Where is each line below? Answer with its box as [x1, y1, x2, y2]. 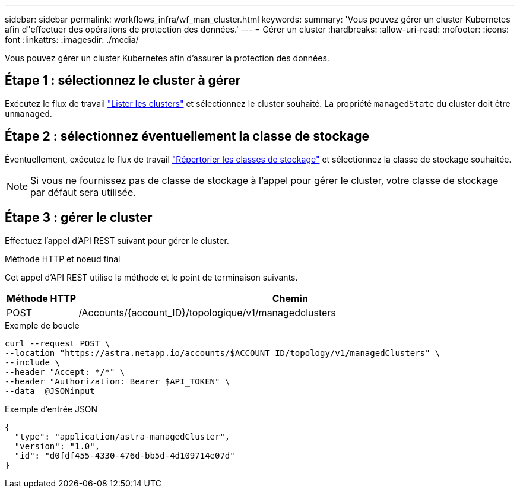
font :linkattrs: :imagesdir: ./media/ [5, 34, 139, 44]
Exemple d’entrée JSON [5, 403, 98, 414]
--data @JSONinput [5, 386, 95, 396]
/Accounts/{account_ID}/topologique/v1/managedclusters [78, 306, 336, 319]
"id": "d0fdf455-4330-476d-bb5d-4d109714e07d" [14, 450, 235, 460]
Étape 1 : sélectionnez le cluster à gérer [5, 73, 241, 88]
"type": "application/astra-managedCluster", [14, 431, 230, 441]
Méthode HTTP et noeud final [5, 253, 121, 264]
